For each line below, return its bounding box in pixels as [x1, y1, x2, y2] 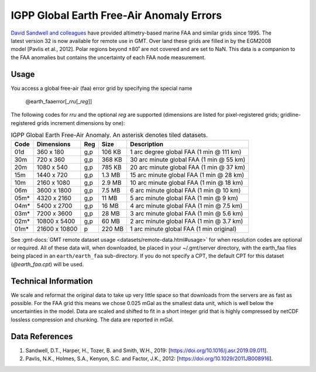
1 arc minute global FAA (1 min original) [129, 225, 237, 233]
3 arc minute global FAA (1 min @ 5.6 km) [129, 209, 243, 217]
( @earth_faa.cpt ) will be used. [11, 261, 84, 268]
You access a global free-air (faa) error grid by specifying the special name [11, 84, 193, 92]
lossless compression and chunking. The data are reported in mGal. [11, 316, 174, 323]
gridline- [280, 111, 301, 119]
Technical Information [11, 276, 93, 286]
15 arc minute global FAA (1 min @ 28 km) [129, 171, 245, 179]
